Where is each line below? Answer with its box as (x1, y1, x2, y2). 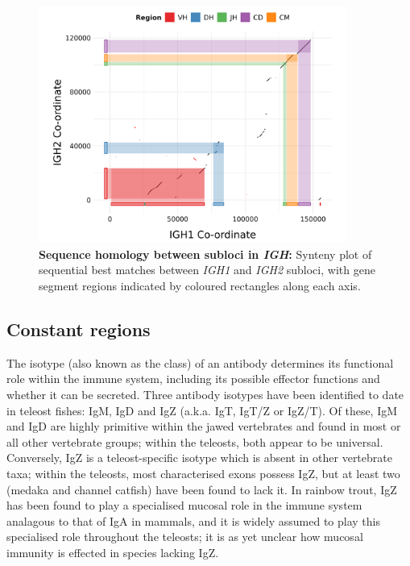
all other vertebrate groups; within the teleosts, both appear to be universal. (6, 433, 383, 450)
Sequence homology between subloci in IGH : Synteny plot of (39, 245, 372, 262)
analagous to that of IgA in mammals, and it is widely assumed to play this (6, 512, 381, 529)
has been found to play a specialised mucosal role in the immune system (6, 497, 362, 514)
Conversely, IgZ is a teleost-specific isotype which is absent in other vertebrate (6, 449, 392, 466)
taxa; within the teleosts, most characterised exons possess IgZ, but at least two (6, 465, 400, 481)
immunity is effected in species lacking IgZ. (6, 543, 219, 560)
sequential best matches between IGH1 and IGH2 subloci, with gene (39, 261, 375, 278)
